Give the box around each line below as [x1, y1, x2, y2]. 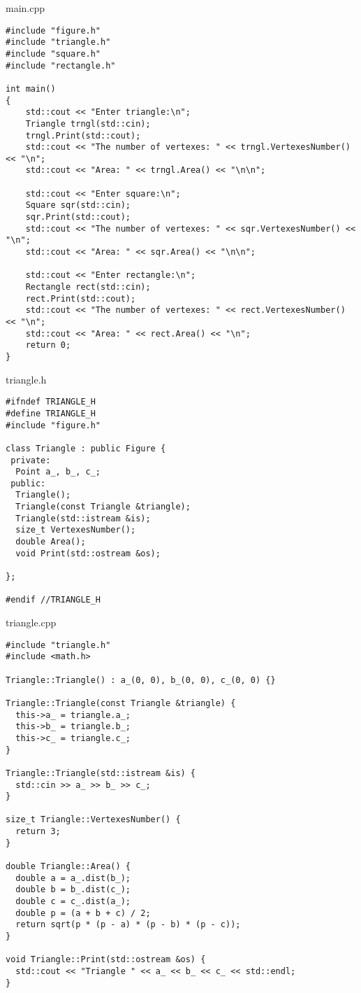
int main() [6, 83, 56, 94]
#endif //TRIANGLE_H [6, 595, 101, 605]
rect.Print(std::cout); [25, 293, 136, 304]
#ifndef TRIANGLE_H [6, 397, 96, 407]
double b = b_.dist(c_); [15, 885, 131, 895]
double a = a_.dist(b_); [15, 873, 131, 883]
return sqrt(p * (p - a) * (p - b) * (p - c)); [15, 920, 241, 930]
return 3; [15, 826, 61, 837]
